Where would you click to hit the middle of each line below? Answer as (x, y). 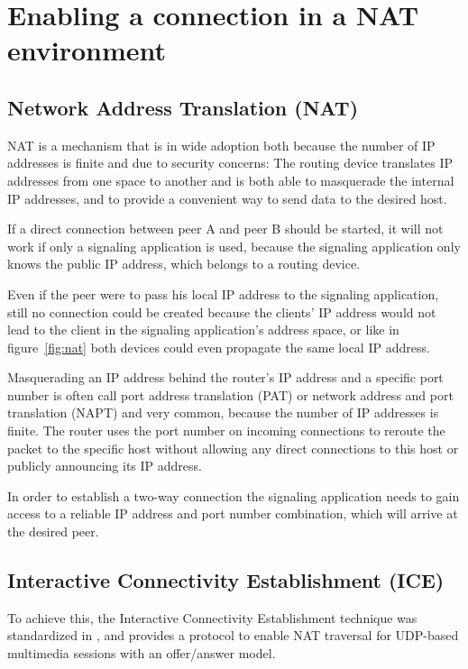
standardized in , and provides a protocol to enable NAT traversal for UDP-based (233, 635)
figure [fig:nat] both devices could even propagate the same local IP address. (219, 347)
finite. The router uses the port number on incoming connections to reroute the (226, 431)
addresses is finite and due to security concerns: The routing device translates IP (230, 163)
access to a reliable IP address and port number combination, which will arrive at (233, 513)
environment (87, 50)
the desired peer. (53, 532)
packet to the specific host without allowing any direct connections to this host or (233, 448)
